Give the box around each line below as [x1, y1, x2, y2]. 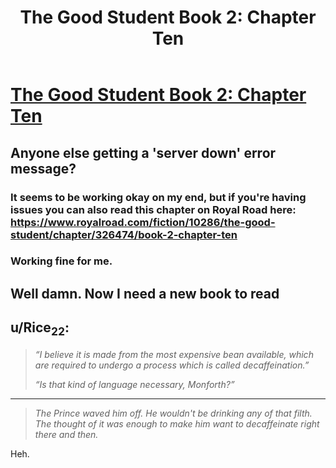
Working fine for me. [10, 254, 113, 268]
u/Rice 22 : [10, 319, 70, 339]
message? [10, 160, 77, 177]
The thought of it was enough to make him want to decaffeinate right [34, 417, 320, 430]
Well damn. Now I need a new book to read [10, 285, 280, 302]
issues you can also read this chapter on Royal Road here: [10, 202, 297, 216]
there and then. [34, 428, 99, 440]
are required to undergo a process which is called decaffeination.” [34, 359, 310, 371]
